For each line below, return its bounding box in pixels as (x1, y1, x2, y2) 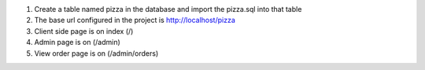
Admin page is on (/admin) (34, 38, 121, 47)
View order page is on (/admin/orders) (34, 48, 159, 58)
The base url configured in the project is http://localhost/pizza (34, 16, 236, 25)
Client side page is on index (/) (34, 26, 134, 35)
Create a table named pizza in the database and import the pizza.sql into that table (34, 5, 302, 13)
